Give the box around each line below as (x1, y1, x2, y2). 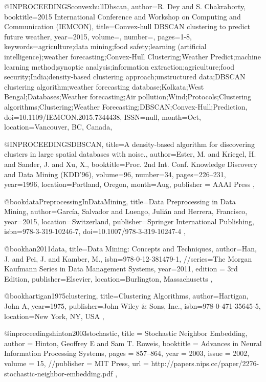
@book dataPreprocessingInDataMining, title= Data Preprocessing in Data (4, 196, 236, 206)
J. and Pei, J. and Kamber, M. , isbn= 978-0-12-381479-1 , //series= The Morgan (4, 253, 252, 264)
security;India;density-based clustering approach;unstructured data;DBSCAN (4, 71, 246, 82)
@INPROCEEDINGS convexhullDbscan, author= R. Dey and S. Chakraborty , (4, 1, 246, 11)
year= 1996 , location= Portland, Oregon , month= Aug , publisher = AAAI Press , (4, 179, 255, 189)
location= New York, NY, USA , (4, 310, 104, 321)
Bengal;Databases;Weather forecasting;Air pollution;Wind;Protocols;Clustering (4, 91, 252, 102)
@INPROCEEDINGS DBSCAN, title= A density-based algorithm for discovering (4, 138, 255, 149)
